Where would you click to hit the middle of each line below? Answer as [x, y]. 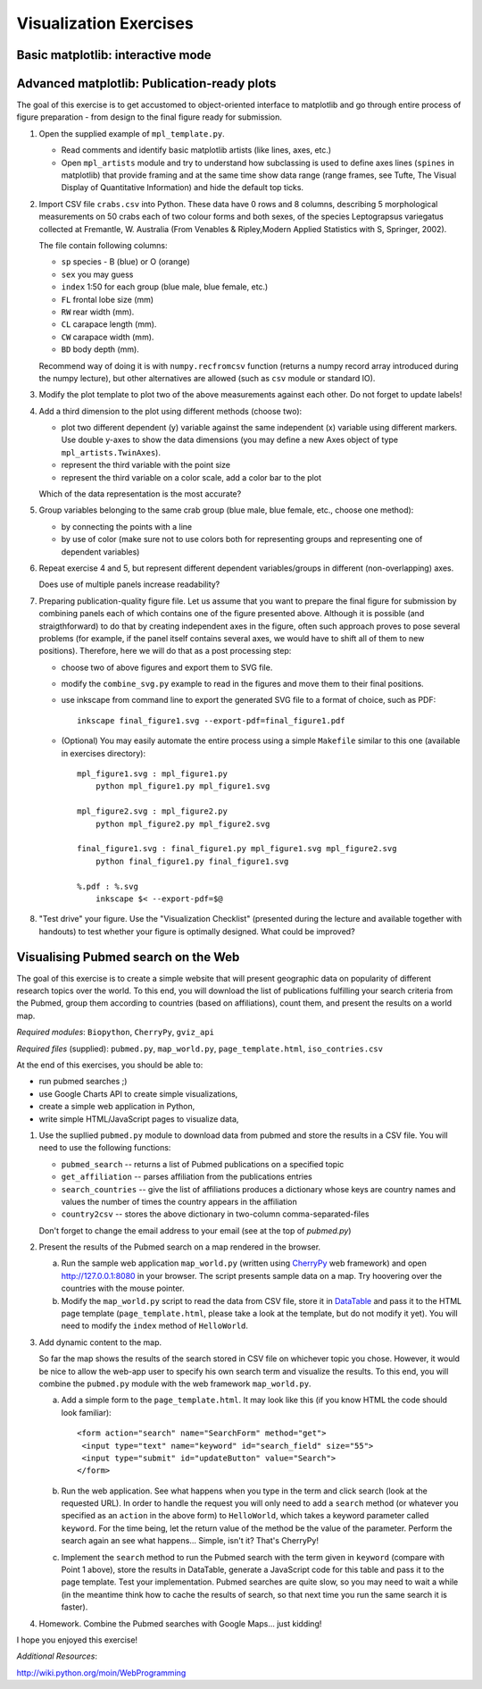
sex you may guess [97, 274]
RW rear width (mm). [98, 312]
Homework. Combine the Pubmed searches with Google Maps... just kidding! [180, 1623]
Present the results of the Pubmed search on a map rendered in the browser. [180, 1247]
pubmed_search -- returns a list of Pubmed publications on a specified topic [203, 1164]
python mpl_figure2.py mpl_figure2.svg [183, 824]
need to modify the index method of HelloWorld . [155, 1325]
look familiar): [86, 1412]
